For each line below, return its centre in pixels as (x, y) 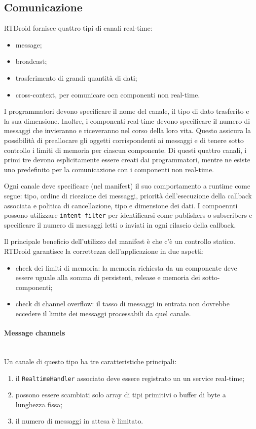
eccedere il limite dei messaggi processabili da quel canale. (103, 313)
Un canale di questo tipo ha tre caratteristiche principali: (90, 361)
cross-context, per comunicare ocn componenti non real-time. (108, 94)
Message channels (35, 333)
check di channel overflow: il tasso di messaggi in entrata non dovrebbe (123, 304)
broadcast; (31, 61)
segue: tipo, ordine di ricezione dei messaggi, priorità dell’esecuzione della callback (128, 195)
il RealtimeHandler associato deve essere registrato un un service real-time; (130, 378)
